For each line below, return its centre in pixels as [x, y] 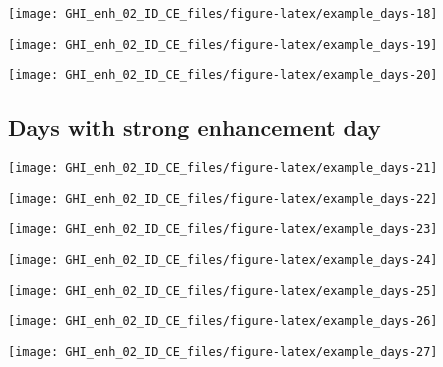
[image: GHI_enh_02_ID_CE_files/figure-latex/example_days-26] [223, 321]
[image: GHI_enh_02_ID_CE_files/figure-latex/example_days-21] [223, 168]
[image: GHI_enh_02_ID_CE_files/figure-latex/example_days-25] [223, 290]
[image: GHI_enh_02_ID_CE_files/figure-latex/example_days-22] [223, 198]
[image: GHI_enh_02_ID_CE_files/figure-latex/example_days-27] [223, 352]
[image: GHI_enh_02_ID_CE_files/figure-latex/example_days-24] [223, 260]
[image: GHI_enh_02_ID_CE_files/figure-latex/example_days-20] [223, 75]
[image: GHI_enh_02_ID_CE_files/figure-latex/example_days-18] [223, 14]
